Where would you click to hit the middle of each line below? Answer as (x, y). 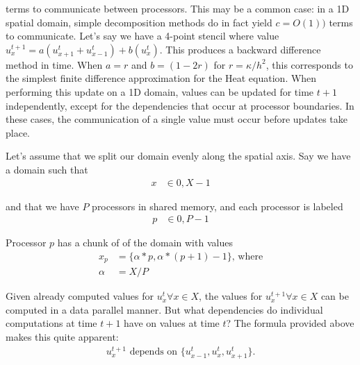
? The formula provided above (290, 323)
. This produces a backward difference (240, 49)
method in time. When (54, 64)
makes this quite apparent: (62, 337)
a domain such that (47, 169)
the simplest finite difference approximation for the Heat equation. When (161, 78)
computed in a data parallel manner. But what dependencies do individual (164, 309)
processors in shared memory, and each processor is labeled (218, 206)
